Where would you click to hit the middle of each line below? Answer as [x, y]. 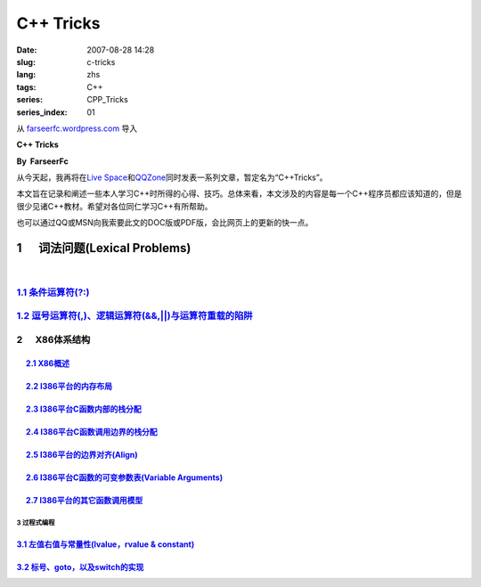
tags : [26, 87]
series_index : [42, 112]
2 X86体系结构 [53, 340]
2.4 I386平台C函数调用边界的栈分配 [91, 431]
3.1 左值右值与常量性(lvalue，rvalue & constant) [106, 544]
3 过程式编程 [36, 522]
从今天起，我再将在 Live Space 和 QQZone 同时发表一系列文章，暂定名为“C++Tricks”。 [172, 177]
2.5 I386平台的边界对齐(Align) [82, 454]
